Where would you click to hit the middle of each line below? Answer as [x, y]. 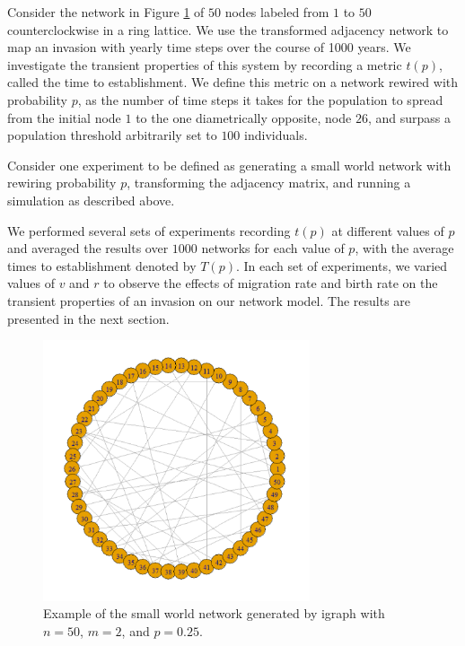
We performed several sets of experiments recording [149, 230]
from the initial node [64, 117]
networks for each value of [273, 248]
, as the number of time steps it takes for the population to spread [260, 99]
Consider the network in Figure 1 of [106, 12]
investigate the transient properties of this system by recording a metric [205, 64]
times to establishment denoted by [102, 265]
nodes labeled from [277, 12]
